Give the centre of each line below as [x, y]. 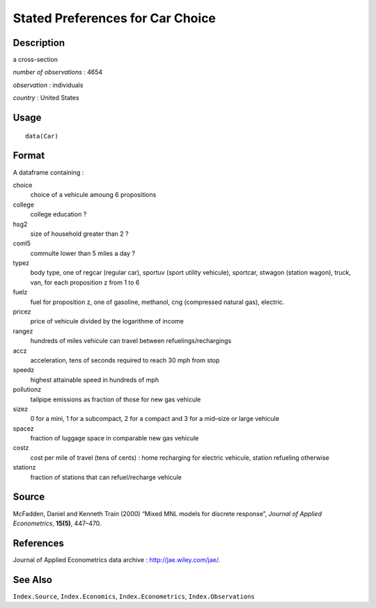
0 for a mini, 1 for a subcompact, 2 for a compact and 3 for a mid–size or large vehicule [155, 419]
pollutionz [27, 390]
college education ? [58, 214]
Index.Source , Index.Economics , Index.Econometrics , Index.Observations [134, 596]
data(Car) [42, 136]
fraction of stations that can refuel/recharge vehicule [106, 477]
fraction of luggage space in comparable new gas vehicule [115, 438]
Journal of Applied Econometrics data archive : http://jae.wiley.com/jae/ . [117, 559]
